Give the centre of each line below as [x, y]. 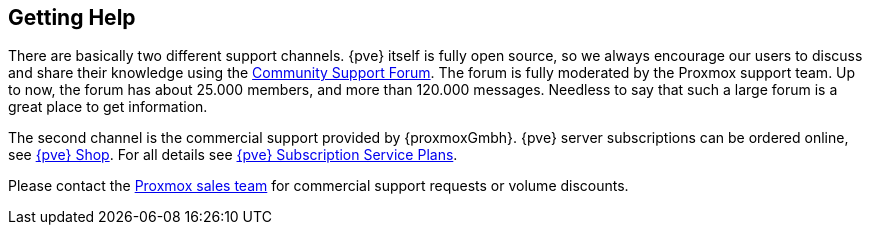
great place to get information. [108, 107]
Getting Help [72, 17]
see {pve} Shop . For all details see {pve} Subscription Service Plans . [233, 155]
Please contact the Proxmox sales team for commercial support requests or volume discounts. [318, 186]
